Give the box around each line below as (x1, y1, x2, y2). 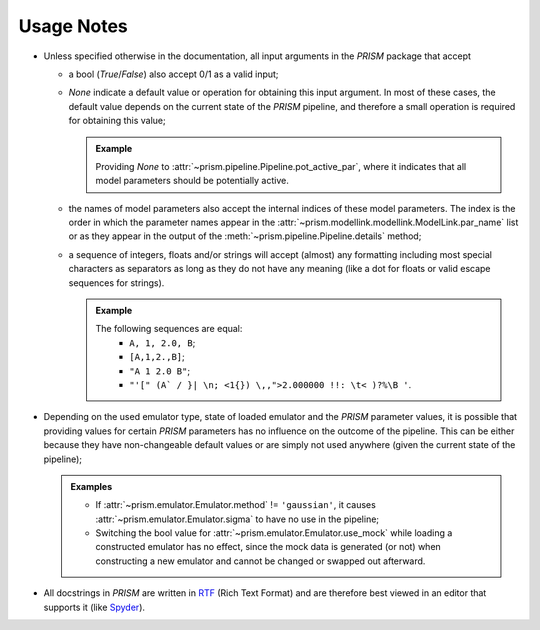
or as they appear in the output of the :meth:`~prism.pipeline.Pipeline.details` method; (68, 230, 422, 242)
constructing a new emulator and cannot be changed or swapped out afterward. (95, 555, 426, 567)
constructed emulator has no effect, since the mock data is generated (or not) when (95, 541, 442, 553)
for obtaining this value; (68, 115, 166, 127)
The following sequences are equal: (95, 323, 243, 335)
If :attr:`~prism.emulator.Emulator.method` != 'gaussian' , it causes (95, 499, 377, 511)
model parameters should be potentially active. (95, 175, 289, 187)
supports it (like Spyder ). (43, 601, 145, 613)
